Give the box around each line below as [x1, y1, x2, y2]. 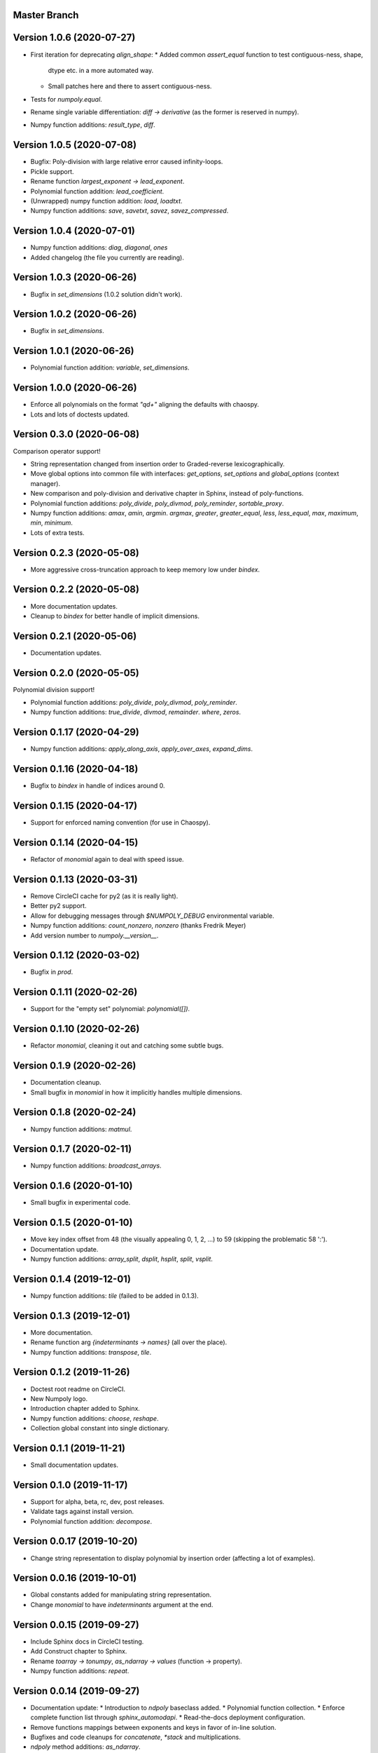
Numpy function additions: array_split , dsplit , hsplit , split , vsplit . [30, 1255, 213, 1263]
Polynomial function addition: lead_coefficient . [30, 187, 164, 196]
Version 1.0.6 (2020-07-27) [13, 32, 136, 43]
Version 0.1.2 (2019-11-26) [13, 1366, 130, 1378]
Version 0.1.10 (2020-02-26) [13, 1023, 140, 1035]
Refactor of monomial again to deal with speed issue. [30, 855, 185, 864]
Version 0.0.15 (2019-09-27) [13, 1618, 139, 1630]
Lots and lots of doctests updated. [30, 410, 129, 419]
